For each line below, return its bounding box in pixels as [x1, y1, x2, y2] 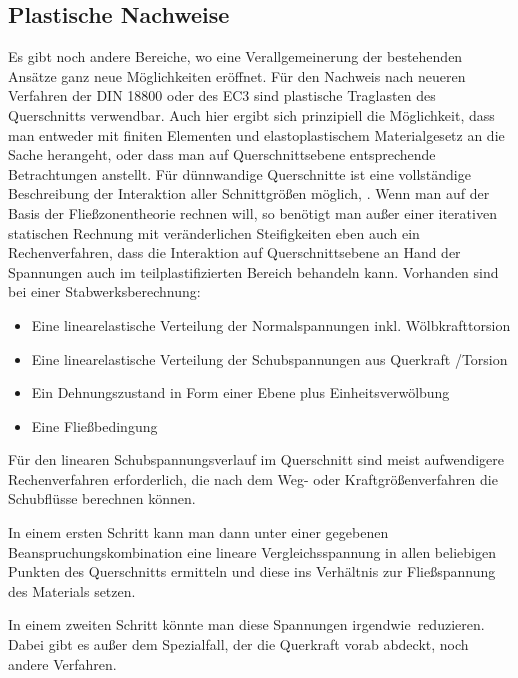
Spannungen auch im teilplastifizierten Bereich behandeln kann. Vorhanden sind [8, 261, 499, 282]
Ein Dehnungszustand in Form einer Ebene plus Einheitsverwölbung [31, 382, 450, 403]
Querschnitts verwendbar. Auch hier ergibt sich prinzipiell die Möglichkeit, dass [8, 104, 495, 125]
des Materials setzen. [8, 580, 136, 601]
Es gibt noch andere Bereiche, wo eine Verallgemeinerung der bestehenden [8, 46, 463, 67]
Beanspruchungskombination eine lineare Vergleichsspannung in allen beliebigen [8, 541, 496, 562]
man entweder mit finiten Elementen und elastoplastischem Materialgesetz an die [8, 124, 505, 145]
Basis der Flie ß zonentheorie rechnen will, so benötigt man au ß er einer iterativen [8, 202, 497, 223]
